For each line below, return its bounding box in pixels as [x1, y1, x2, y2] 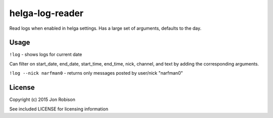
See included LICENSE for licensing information [9, 106, 109, 112]
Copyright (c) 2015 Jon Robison [9, 96, 75, 103]
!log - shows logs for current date [9, 51, 82, 57]
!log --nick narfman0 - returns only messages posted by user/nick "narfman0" [9, 70, 183, 76]
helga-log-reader [9, 8, 83, 19]
